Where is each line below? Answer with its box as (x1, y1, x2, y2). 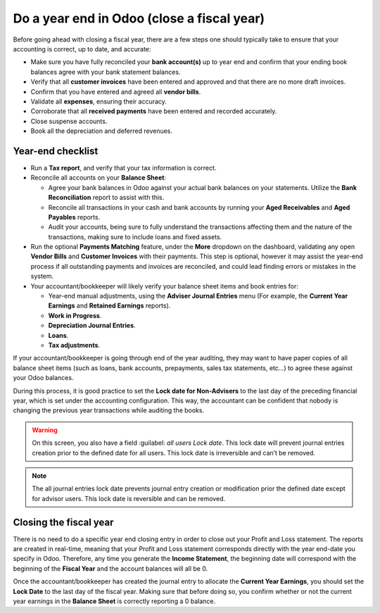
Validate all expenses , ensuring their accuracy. (30, 97, 167, 106)
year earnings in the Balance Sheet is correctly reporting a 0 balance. (13, 597, 216, 605)
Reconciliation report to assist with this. (48, 194, 165, 202)
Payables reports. (48, 213, 101, 221)
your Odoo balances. (13, 374, 74, 382)
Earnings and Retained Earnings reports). (48, 301, 171, 310)
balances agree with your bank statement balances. (30, 68, 181, 76)
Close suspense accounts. (30, 117, 108, 125)
